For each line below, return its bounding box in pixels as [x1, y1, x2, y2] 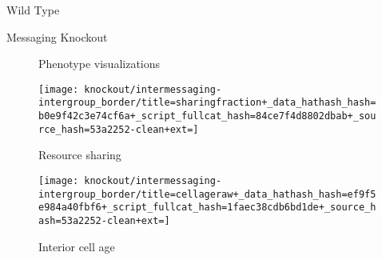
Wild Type [6, 2, 60, 18]
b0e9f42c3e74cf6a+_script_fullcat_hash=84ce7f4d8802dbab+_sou [38, 110, 376, 122]
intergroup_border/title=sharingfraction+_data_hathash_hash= [38, 97, 376, 109]
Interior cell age [38, 238, 115, 254]
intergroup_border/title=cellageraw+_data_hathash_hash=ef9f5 [38, 188, 376, 200]
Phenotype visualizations [38, 55, 161, 72]
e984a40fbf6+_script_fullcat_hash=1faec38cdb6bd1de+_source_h [38, 202, 376, 214]
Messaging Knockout [6, 28, 108, 45]
